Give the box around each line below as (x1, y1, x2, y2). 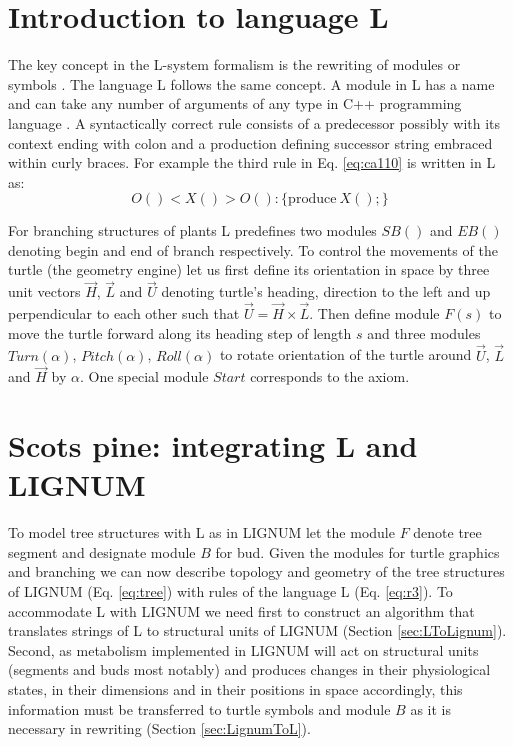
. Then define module (309, 303, 440, 324)
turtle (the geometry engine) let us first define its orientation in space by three (8, 259, 490, 280)
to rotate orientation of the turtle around (219, 344, 472, 365)
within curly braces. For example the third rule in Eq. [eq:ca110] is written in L (8, 152, 496, 173)
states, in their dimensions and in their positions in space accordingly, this (8, 678, 463, 699)
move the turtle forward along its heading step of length (8, 322, 352, 343)
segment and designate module (8, 541, 196, 562)
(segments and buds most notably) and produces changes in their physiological (8, 659, 491, 680)
